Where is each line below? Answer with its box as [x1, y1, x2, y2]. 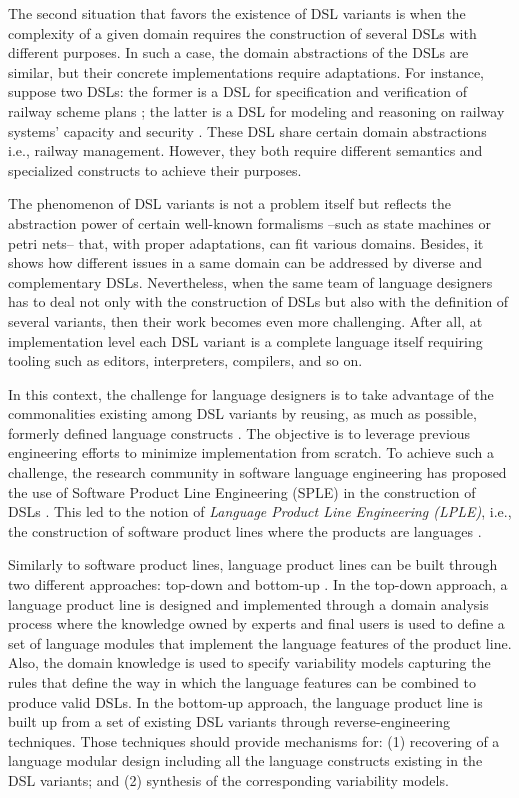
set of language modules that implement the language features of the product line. [8, 632, 512, 653]
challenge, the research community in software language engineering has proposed [8, 462, 507, 483]
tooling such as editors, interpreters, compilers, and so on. [8, 350, 363, 371]
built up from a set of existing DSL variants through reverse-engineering [8, 711, 450, 732]
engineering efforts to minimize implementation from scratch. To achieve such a [8, 442, 495, 463]
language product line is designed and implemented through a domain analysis [8, 593, 489, 614]
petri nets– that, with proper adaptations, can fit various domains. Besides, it [8, 232, 484, 253]
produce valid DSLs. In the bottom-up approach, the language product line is [8, 691, 483, 712]
